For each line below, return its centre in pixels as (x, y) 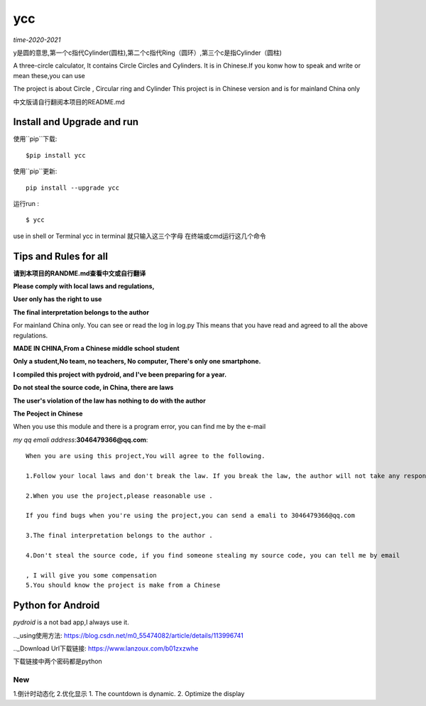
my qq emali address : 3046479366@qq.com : (81, 440)
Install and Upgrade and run (76, 122)
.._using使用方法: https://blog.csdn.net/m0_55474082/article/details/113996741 (129, 635)
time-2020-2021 (37, 40)
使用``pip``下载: (35, 139)
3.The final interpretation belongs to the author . (119, 536)
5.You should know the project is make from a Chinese (123, 585)
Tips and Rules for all (60, 256)
